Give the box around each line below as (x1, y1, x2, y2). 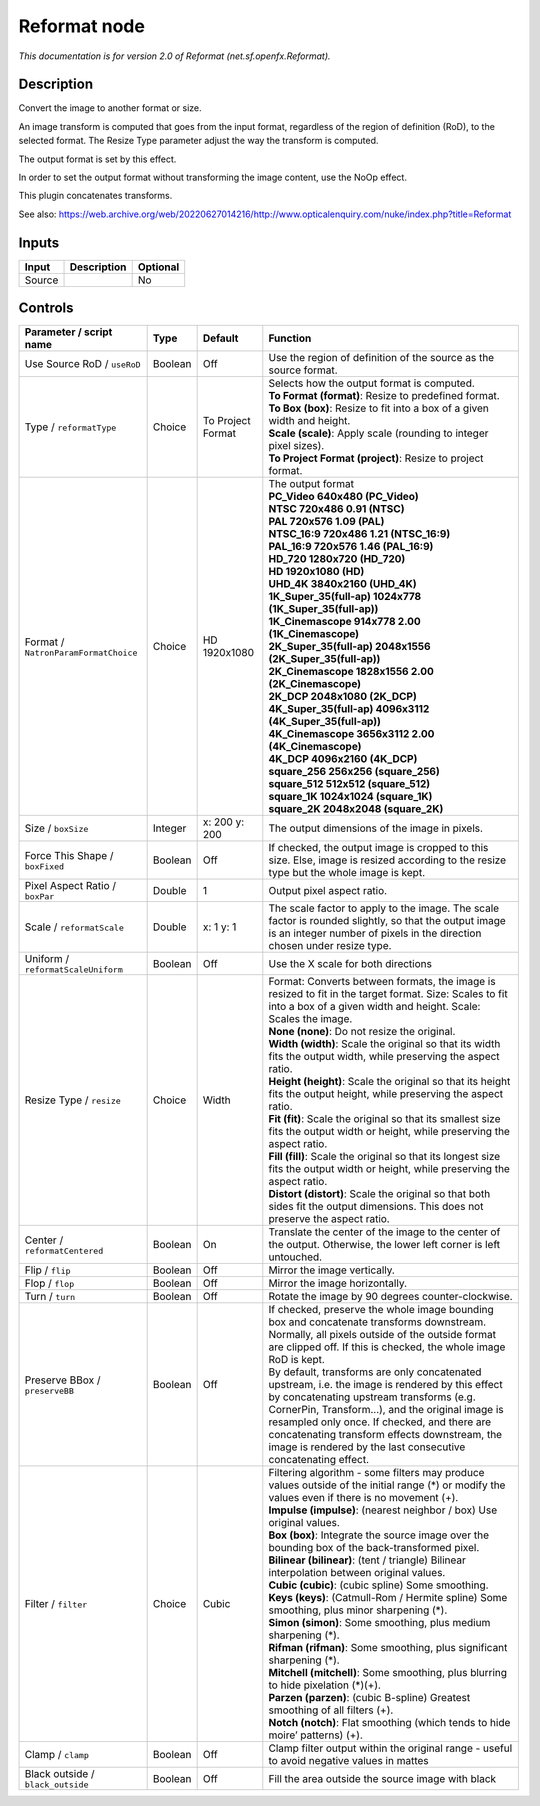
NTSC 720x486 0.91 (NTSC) (268, 502, 405, 516)
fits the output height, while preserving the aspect (268, 1087, 504, 1101)
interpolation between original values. (268, 1566, 446, 1580)
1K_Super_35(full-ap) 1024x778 (268, 590, 422, 604)
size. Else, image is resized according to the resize (268, 853, 507, 867)
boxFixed (24, 861, 65, 872)
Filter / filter (24, 1597, 88, 1611)
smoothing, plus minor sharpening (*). (268, 1603, 448, 1617)
